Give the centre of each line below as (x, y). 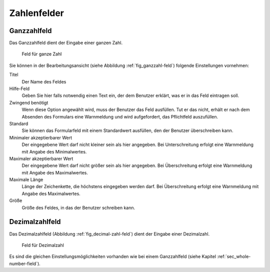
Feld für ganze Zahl (42, 54)
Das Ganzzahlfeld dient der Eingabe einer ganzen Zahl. (66, 43)
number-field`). (25, 263)
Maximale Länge (26, 179)
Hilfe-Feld (19, 89)
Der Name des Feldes (44, 81)
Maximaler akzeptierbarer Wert (41, 158)
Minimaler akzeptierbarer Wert (41, 137)
